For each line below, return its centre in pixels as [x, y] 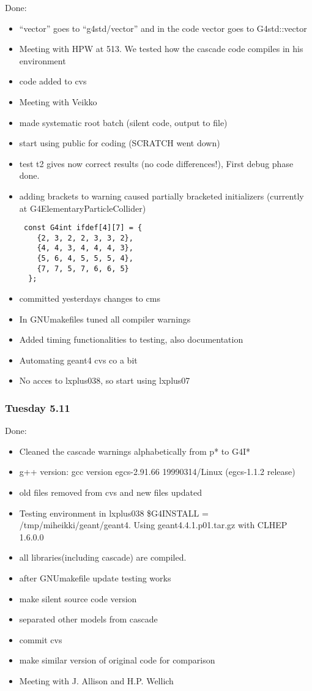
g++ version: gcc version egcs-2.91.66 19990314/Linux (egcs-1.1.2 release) [157, 472]
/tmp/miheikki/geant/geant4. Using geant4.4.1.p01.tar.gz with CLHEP [153, 525]
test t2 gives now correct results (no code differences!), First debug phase [156, 163]
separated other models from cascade [88, 619]
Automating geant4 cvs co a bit [78, 360]
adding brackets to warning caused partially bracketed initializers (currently [162, 196]
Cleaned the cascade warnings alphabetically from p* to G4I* [135, 451]
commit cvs [41, 639]
